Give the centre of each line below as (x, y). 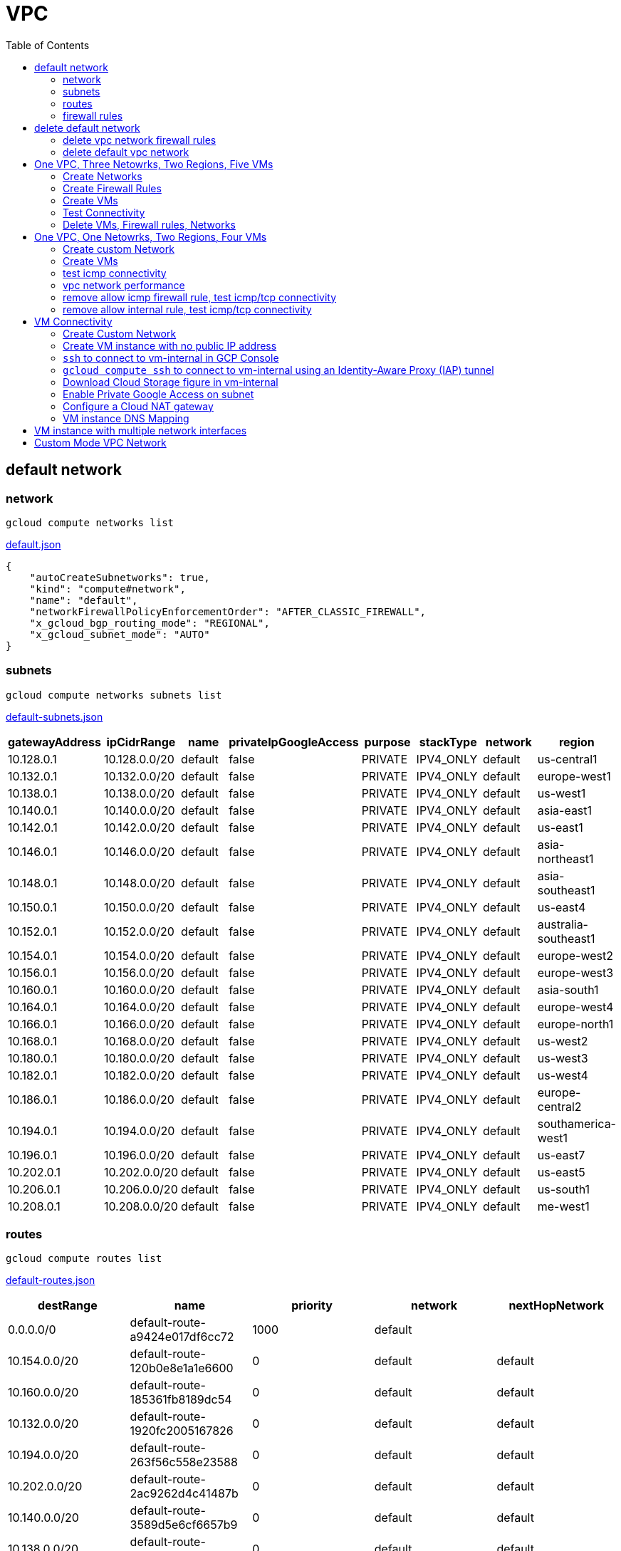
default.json (33, 544)
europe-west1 (574, 776)
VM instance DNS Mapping (126, 418)
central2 (559, 1106)
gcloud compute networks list (90, 522)
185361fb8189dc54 (181, 1400)
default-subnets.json (54, 716)
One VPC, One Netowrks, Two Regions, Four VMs (151, 236)
